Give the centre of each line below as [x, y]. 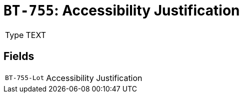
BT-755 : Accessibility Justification [122, 10]
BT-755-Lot [25, 78]
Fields [19, 56]
